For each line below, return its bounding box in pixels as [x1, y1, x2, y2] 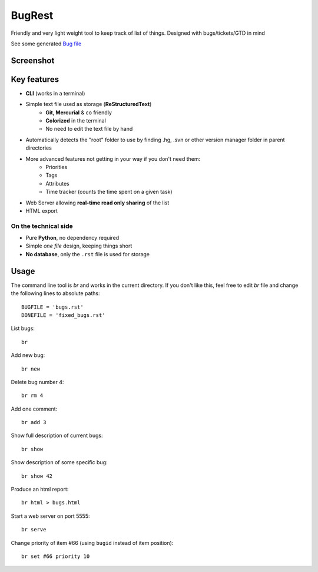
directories [25, 144, 52, 151]
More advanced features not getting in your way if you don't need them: [25, 155, 200, 162]
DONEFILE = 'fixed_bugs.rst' [21, 312, 105, 318]
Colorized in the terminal [45, 117, 106, 124]
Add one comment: [11, 405, 58, 412]
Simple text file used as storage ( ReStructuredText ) [25, 101, 152, 108]
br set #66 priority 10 [21, 553, 90, 560]
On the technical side [11, 221, 73, 230]
